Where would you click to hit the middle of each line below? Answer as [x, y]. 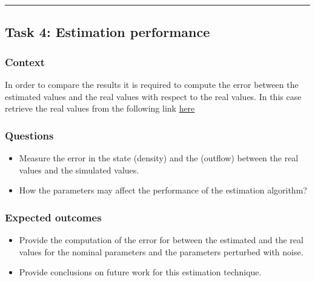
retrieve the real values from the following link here [100, 108]
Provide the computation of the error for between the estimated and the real [161, 240]
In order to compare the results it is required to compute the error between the [152, 84]
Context [25, 62]
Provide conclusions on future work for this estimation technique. [140, 272]
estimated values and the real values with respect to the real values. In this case [153, 96]
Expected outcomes [53, 217]
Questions [29, 135]
